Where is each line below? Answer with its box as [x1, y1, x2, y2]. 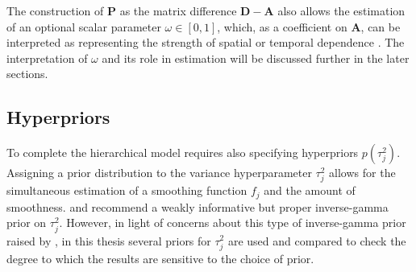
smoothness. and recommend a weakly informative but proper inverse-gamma [6, 198, 389, 215]
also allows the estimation [277, 2, 406, 19]
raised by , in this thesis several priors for [6, 232, 211, 249]
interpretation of [6, 49, 88, 66]
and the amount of [264, 182, 356, 199]
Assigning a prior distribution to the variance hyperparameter [6, 164, 312, 181]
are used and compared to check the [227, 232, 406, 249]
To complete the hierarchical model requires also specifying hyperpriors [6, 144, 359, 161]
